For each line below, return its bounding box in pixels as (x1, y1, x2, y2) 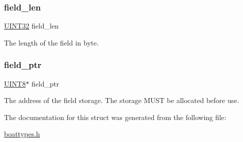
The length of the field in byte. (4, 37, 99, 47)
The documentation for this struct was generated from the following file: (4, 111, 226, 122)
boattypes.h (4, 128, 40, 139)
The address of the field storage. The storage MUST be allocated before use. (4, 95, 239, 105)
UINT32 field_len (4, 20, 59, 31)
